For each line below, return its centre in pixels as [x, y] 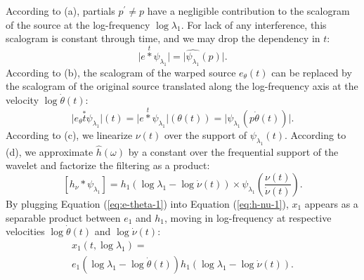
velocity [22, 99]
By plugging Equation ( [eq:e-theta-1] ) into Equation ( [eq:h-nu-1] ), [147, 203]
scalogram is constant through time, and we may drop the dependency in [163, 38]
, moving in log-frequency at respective [248, 217]
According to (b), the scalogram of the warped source [121, 72]
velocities [25, 231]
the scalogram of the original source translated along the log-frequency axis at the [182, 86]
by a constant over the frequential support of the [233, 151]
